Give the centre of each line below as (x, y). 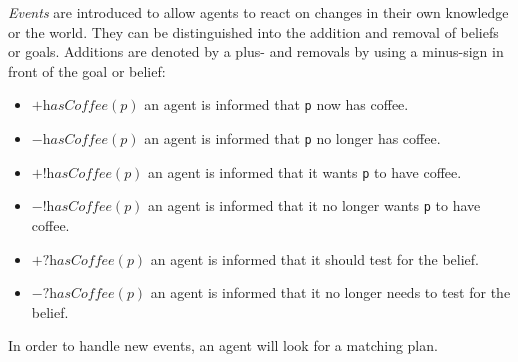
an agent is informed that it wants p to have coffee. (305, 171)
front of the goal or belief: (87, 70)
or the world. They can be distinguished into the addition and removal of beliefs (253, 31)
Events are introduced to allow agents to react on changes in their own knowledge (258, 12)
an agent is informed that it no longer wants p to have (314, 205)
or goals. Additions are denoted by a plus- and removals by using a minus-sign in (256, 51)
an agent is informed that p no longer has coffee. (292, 138)
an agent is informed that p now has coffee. (276, 104)
